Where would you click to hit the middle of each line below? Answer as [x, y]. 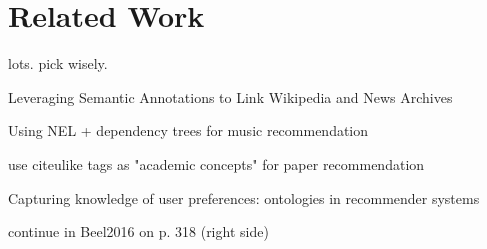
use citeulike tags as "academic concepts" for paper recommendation [216, 163]
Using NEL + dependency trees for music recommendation [188, 130]
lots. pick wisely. [58, 63]
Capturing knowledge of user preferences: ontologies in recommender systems [244, 197]
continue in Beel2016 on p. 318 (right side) [138, 231]
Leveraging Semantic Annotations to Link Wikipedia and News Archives [230, 96]
